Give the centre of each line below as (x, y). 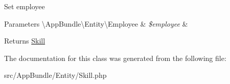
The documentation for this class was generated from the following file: (115, 58)
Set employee (25, 6)
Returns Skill (25, 41)
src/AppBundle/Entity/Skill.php (55, 75)
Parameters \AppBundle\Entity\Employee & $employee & (96, 23)
